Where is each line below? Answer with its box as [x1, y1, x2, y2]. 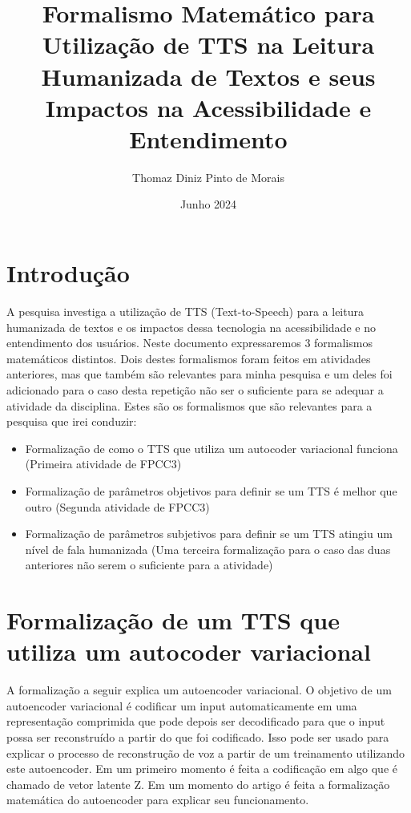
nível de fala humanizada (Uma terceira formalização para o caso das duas [25, 540, 391, 557]
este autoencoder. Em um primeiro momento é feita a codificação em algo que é [6, 760, 397, 777]
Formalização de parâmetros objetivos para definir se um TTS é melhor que [25, 482, 397, 499]
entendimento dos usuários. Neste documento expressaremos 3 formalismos [6, 334, 373, 351]
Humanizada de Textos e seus [41, 59, 376, 92]
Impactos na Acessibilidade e [45, 91, 372, 123]
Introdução [6, 257, 130, 289]
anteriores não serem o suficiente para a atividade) [25, 556, 273, 573]
